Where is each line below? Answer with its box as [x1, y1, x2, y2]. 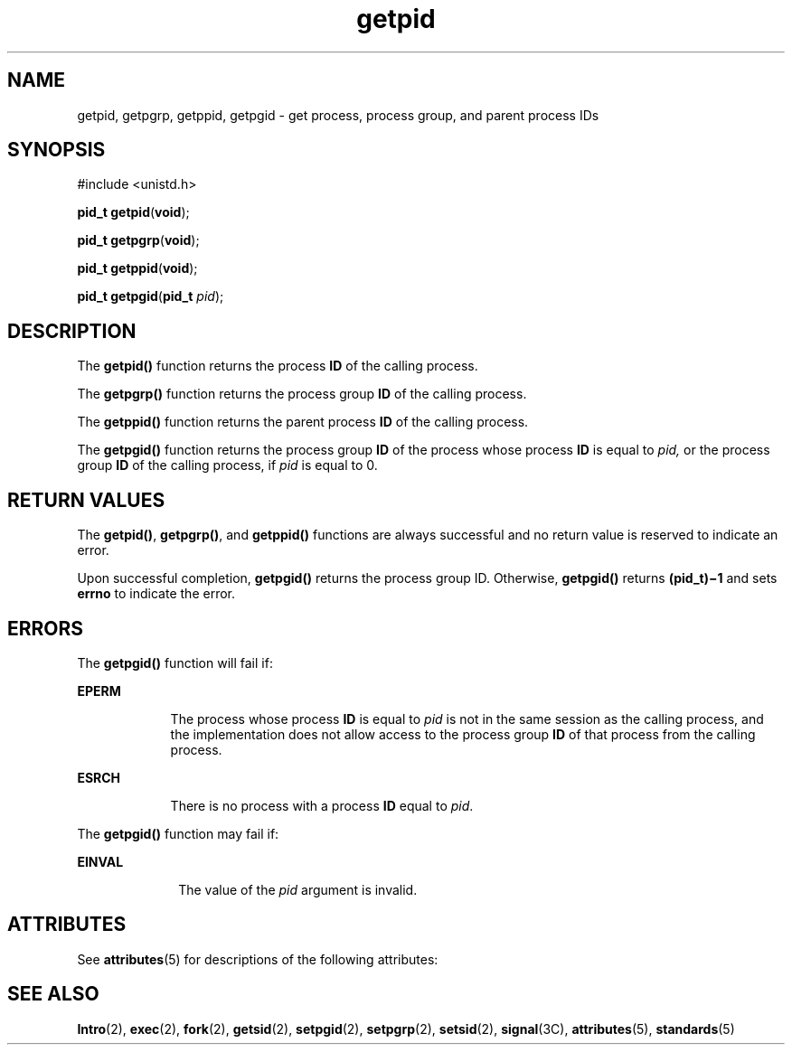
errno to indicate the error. [77, 586, 235, 602]
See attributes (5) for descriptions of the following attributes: [77, 951, 438, 967]
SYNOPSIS [7, 138, 106, 162]
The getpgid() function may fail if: [77, 825, 279, 841]
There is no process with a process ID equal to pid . [170, 797, 474, 813]
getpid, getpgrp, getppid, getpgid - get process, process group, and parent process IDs [77, 107, 599, 123]
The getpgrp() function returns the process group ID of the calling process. [77, 386, 527, 402]
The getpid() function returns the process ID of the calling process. [77, 358, 478, 374]
